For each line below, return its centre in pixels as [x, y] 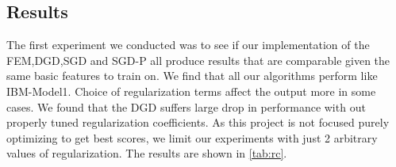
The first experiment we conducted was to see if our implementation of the [188, 45]
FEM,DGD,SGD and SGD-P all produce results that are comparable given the [198, 60]
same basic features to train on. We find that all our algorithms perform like [192, 76]
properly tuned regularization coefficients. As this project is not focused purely [198, 122]
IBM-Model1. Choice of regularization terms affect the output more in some [191, 91]
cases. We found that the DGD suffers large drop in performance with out [186, 106]
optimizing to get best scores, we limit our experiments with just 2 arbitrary [192, 137]
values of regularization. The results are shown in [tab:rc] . [147, 153]
